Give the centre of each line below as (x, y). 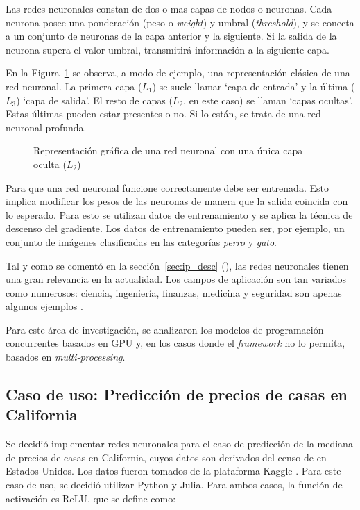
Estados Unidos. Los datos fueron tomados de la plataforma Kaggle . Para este (173, 471)
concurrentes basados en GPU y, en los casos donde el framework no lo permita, (175, 343)
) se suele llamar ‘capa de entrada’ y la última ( (254, 86)
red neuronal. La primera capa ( (74, 86)
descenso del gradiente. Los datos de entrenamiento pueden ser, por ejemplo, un (175, 228)
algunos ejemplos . (44, 306)
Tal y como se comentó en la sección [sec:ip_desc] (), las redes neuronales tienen (177, 265)
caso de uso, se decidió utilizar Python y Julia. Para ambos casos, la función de (174, 485)
